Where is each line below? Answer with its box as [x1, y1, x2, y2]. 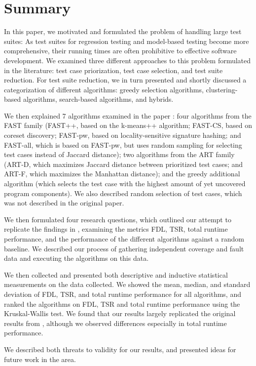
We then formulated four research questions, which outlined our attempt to [4, 214, 231, 224]
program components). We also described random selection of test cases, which [4, 188, 242, 198]
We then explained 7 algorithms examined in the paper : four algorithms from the [4, 110, 252, 121]
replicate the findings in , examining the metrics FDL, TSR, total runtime [4, 224, 228, 234]
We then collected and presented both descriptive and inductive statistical [4, 269, 228, 280]
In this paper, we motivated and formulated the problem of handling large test [4, 26, 242, 37]
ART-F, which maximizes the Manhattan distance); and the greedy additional [4, 168, 240, 179]
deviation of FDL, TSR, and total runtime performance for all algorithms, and [4, 288, 241, 299]
